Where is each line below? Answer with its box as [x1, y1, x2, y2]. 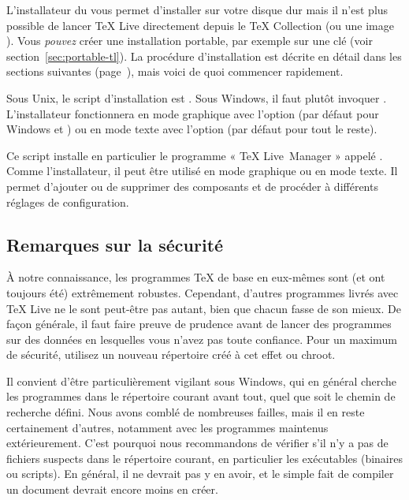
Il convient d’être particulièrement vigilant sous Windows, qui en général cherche [6, 372, 397, 389]
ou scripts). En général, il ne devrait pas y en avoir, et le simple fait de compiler [6, 465, 394, 482]
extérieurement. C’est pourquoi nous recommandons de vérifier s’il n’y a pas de [6, 435, 389, 451]
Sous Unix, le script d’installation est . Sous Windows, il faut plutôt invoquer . [6, 89, 387, 106]
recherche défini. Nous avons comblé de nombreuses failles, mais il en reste [6, 404, 365, 420]
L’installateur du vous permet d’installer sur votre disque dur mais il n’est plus [6, 2, 389, 17]
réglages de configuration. [6, 193, 129, 210]
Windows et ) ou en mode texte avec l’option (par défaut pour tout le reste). [6, 121, 377, 137]
